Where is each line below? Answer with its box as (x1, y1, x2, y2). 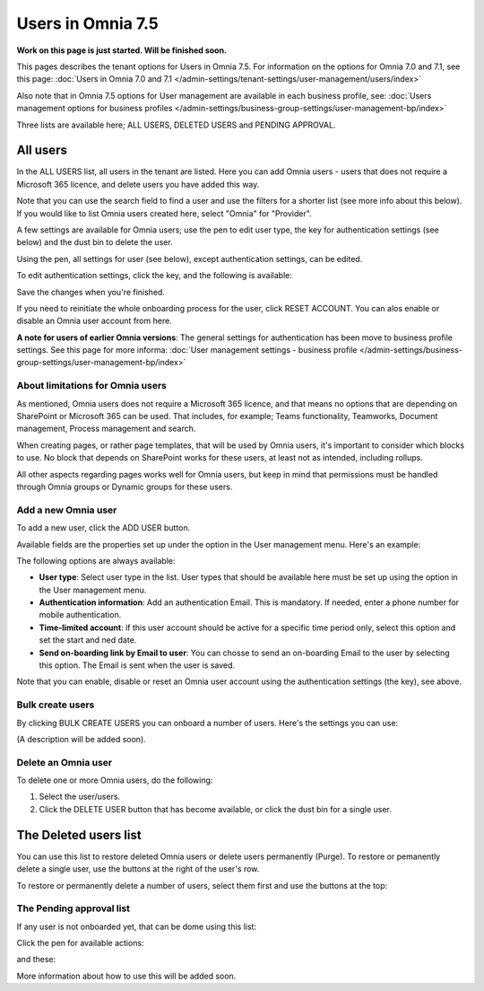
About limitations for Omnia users (16, 380, 168, 392)
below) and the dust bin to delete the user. (16, 237, 174, 248)
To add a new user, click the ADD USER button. (16, 522, 191, 533)
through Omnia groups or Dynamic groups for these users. (16, 481, 233, 492)
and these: (16, 954, 56, 965)
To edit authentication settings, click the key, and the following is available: (16, 270, 293, 281)
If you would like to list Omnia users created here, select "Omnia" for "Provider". (16, 207, 313, 219)
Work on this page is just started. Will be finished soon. (16, 45, 228, 56)
